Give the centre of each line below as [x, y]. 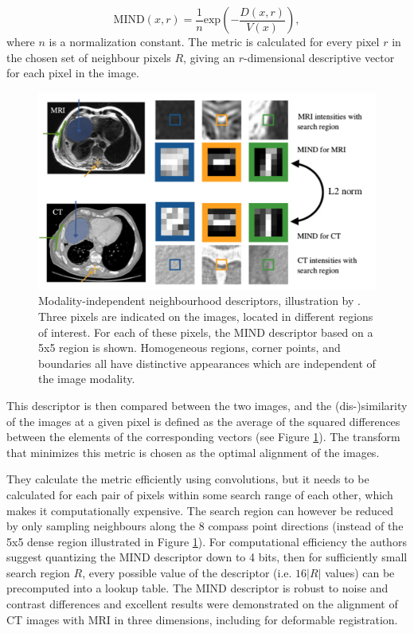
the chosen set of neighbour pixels [89, 57]
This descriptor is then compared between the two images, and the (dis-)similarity [207, 405]
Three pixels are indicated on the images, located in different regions [206, 316]
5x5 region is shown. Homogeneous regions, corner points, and [189, 348]
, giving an [209, 57]
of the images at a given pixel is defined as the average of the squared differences [203, 421]
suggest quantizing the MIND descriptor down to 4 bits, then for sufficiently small [207, 557]
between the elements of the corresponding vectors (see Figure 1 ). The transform [203, 437]
